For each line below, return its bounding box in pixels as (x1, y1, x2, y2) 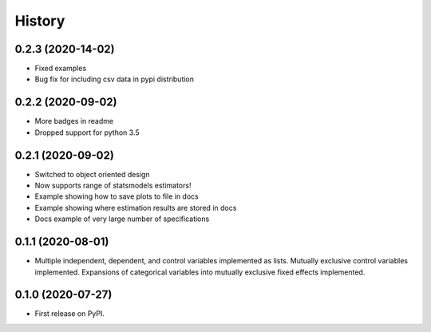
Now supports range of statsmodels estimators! (34, 180, 192, 191)
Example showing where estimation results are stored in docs (34, 203, 237, 212)
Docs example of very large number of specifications (34, 214, 210, 223)
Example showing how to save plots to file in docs (34, 192, 199, 201)
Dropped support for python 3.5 (34, 128, 140, 137)
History (14, 12, 65, 30)
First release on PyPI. (34, 309, 105, 318)
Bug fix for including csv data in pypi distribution (34, 74, 195, 84)
